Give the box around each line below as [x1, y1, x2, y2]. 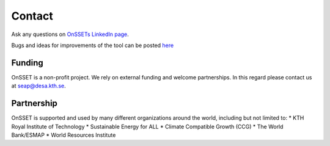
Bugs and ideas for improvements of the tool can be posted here [11, 42, 174, 49]
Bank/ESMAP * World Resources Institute [11, 131, 116, 139]
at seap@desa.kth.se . [11, 82, 67, 90]
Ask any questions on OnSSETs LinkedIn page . [11, 31, 130, 38]
